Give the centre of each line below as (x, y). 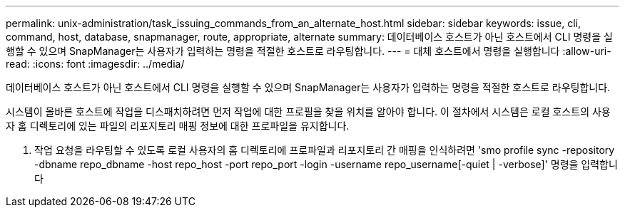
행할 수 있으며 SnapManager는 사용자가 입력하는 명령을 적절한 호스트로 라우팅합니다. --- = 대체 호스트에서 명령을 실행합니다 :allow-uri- (309, 51)
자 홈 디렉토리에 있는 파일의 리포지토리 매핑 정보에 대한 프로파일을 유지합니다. (178, 126)
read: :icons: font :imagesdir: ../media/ (95, 64)
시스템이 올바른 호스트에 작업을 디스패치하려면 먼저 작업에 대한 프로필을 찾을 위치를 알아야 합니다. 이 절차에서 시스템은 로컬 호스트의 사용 (308, 111)
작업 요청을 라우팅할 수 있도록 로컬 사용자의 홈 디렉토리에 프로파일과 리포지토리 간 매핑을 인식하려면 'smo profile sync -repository (325, 150)
